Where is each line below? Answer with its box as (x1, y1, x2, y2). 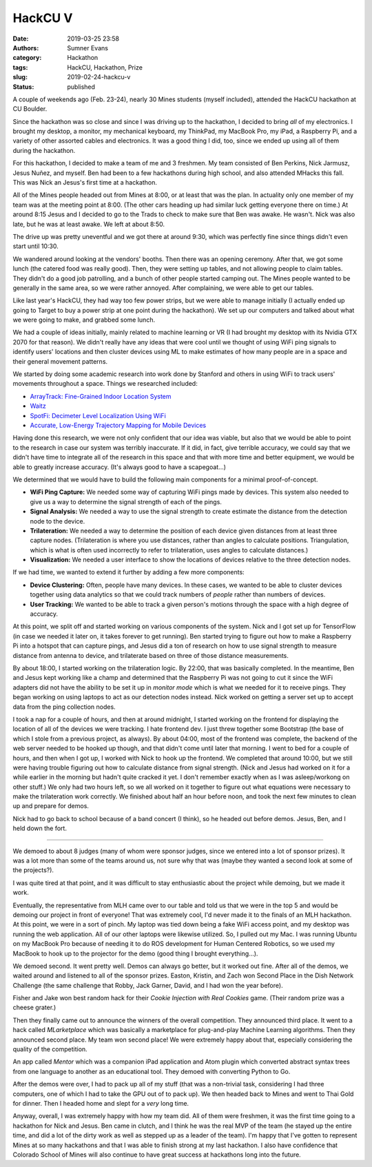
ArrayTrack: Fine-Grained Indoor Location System (30, 392, 172, 400)
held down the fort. (12, 824, 67, 833)
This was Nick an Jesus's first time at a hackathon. (12, 178, 158, 187)
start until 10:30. (12, 242, 59, 251)
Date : (12, 34, 29, 43)
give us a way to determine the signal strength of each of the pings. (30, 497, 222, 506)
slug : (12, 73, 28, 81)
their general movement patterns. (12, 357, 108, 365)
